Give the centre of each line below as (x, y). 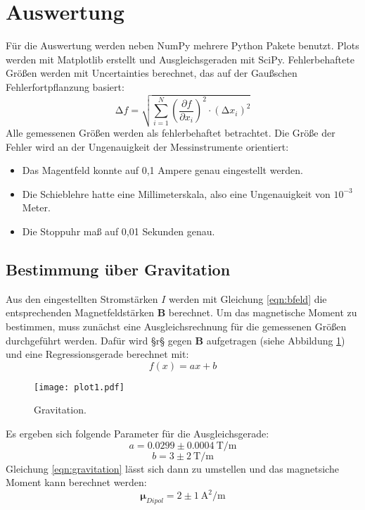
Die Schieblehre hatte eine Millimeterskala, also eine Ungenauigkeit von (176, 193)
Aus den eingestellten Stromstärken (82, 298)
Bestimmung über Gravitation (118, 269)
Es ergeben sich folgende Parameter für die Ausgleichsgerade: (137, 433)
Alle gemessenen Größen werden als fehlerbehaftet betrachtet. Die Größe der (171, 132)
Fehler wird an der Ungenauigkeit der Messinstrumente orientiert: (147, 146)
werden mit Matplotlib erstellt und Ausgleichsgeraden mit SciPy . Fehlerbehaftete (180, 59)
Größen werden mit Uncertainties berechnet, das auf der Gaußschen (152, 73)
